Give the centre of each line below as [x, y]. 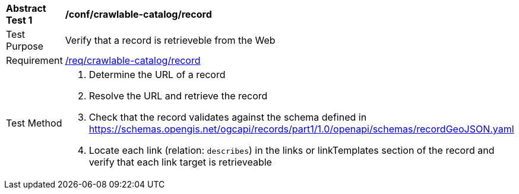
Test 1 [19, 20]
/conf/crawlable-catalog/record [138, 14]
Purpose [25, 46]
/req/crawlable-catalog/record [133, 60]
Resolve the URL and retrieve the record [178, 96]
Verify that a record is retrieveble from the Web [170, 40]
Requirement [34, 60]
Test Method [34, 123]
